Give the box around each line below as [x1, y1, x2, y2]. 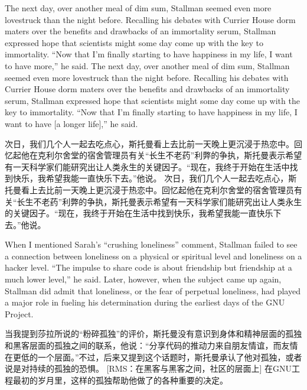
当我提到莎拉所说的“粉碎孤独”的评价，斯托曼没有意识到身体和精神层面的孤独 [5, 327, 302, 340]
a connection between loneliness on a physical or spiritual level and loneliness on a [5, 249, 302, 262]
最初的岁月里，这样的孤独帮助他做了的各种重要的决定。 [12, 373, 228, 386]
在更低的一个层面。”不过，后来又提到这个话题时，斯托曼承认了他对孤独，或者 [5, 350, 302, 363]
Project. [5, 307, 34, 320]
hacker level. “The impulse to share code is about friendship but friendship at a [5, 261, 292, 274]
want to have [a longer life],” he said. [5, 117, 138, 129]
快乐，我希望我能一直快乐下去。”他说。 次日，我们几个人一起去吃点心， [12, 172, 289, 184]
